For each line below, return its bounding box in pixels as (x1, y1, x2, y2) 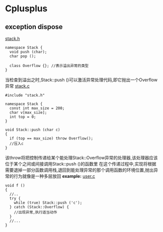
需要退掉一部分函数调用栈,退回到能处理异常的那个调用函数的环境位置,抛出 (5, 167, 154, 173)
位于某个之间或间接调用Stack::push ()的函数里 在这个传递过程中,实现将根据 (5, 161, 156, 166)
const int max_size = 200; (9, 106, 65, 111)
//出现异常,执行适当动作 (14, 210, 57, 215)
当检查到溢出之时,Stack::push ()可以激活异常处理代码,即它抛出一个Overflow (5, 77, 158, 83)
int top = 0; (9, 114, 36, 119)
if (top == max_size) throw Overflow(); (9, 136, 93, 141)
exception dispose (5, 23, 63, 31)
